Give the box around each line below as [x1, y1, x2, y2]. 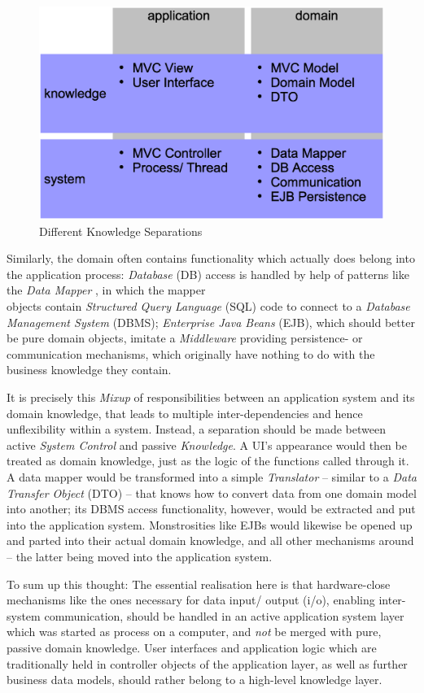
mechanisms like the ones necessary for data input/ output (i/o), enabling [7, 591, 375, 608]
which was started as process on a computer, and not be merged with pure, [7, 623, 382, 640]
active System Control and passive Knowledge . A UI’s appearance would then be [7, 436, 407, 453]
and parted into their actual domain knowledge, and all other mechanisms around [7, 532, 414, 549]
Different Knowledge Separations [39, 222, 203, 239]
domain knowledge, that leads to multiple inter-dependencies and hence [7, 404, 363, 421]
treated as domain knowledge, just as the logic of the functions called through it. [7, 452, 409, 469]
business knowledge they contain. [7, 361, 172, 378]
